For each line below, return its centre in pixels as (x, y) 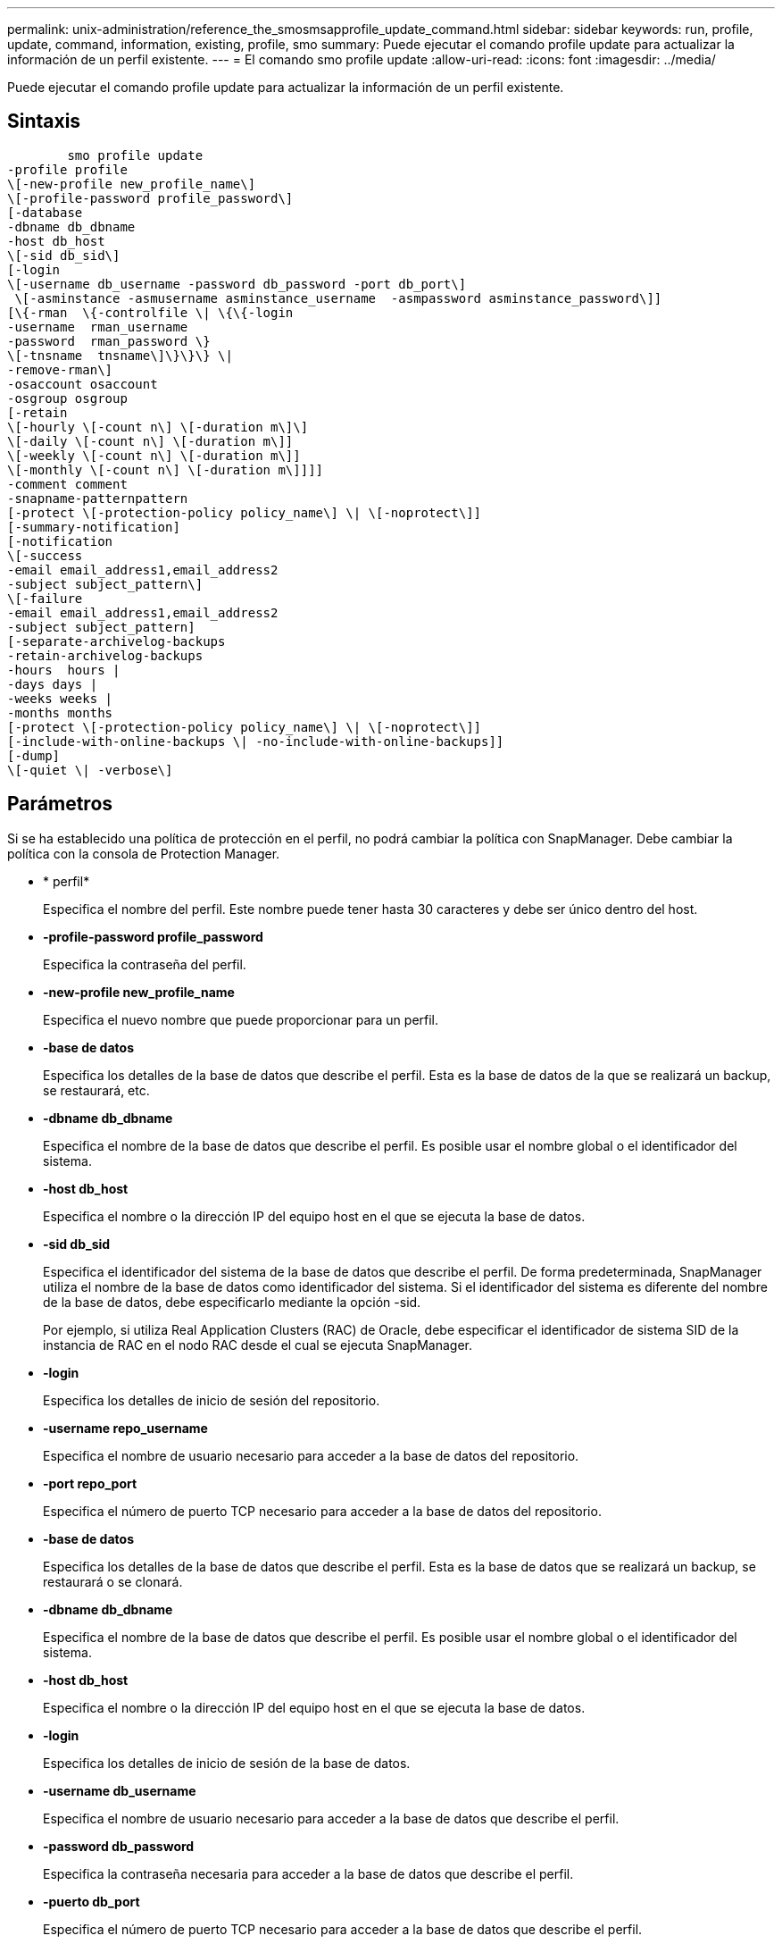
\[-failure (45, 598)
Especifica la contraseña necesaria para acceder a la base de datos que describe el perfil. (308, 1873)
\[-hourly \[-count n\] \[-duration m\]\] (158, 427)
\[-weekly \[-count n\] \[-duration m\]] (154, 455)
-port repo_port (90, 1483)
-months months (60, 712)
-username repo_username (125, 1428)
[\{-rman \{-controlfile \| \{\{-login (150, 312)
